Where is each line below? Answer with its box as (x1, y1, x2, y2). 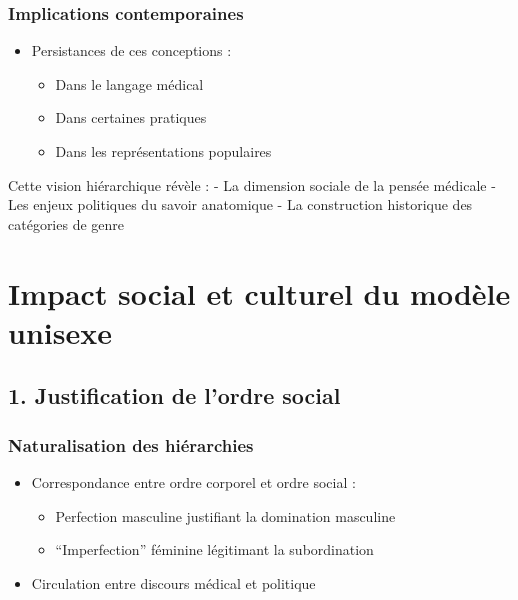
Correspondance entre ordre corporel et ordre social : (31, 471, 356, 492)
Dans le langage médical (55, 73, 204, 94)
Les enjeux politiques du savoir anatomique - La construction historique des (8, 194, 473, 215)
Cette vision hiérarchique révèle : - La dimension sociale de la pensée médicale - (8, 174, 496, 195)
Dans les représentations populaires (55, 141, 272, 161)
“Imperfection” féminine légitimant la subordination (55, 539, 374, 560)
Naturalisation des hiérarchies (8, 432, 254, 457)
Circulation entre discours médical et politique (31, 572, 316, 593)
